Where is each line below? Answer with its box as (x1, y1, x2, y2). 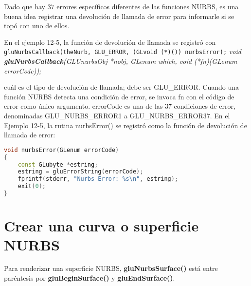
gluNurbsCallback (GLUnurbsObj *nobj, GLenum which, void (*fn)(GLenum (4, 56, 237, 66)
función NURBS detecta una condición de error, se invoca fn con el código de (4, 91, 234, 101)
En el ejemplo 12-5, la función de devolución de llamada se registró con (4, 37, 216, 47)
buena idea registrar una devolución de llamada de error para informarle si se (4, 11, 234, 21)
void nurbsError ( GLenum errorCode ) (4, 146, 119, 153)
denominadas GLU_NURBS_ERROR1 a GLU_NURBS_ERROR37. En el (4, 111, 230, 120)
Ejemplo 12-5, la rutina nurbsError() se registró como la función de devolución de (4, 120, 247, 130)
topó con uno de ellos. (4, 20, 70, 31)
